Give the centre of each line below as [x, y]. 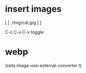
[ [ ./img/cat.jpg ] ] [23, 23]
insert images [33, 9]
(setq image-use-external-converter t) [43, 65]
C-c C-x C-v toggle [24, 32]
